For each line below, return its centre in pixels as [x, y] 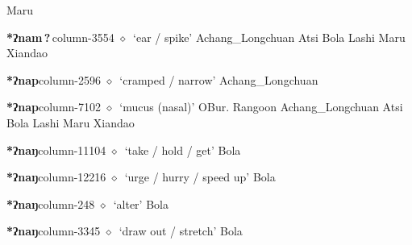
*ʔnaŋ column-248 [51, 203]
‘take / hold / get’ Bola [183, 149]
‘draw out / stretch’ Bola [181, 231]
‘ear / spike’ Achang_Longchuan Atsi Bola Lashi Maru [269, 37]
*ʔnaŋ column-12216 [56, 177]
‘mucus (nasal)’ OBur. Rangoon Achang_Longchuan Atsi [261, 107]
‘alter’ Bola [141, 203]
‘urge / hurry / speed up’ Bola [200, 177]
